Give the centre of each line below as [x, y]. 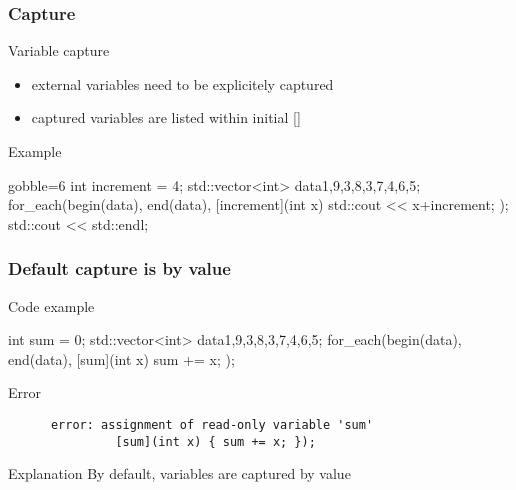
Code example [51, 305]
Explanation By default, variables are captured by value [179, 473]
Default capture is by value [119, 268]
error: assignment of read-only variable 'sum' [212, 424]
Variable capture [59, 50]
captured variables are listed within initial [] [166, 117]
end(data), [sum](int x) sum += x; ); [121, 358]
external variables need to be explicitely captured [182, 83]
